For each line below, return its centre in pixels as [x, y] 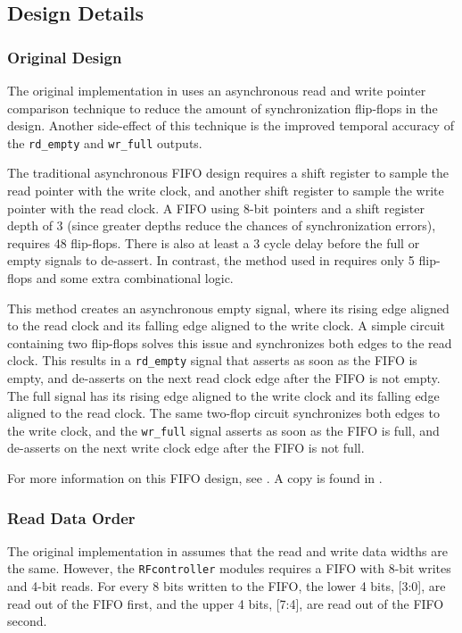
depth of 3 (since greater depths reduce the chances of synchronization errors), [222, 225]
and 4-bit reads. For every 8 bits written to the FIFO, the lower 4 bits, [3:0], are [227, 586]
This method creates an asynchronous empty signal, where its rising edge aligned [228, 308]
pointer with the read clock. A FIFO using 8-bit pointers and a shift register [216, 208]
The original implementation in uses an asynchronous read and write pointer [217, 90]
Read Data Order [71, 517]
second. [27, 621]
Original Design [65, 57]
